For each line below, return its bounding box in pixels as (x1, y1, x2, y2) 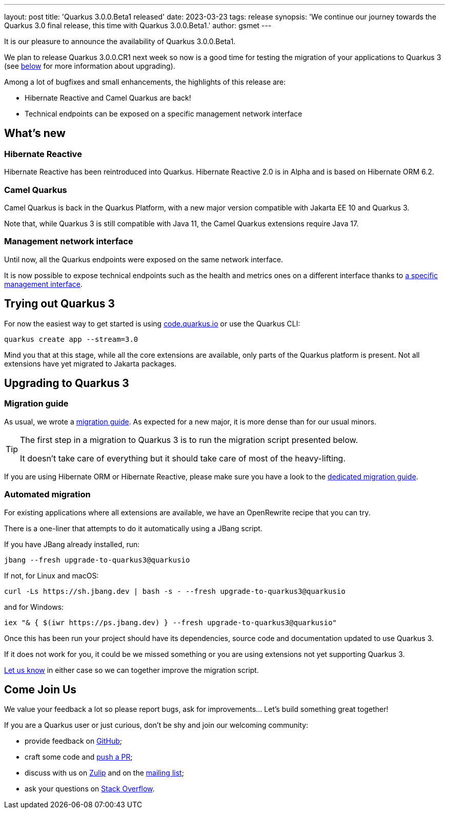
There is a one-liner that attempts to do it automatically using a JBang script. (4, 524, 262, 533)
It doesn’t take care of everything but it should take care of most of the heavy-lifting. (20, 453, 345, 463)
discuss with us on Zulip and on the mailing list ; (25, 768, 184, 778)
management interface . (4, 279, 83, 288)
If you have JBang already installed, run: (4, 539, 140, 549)
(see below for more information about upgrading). (4, 62, 175, 70)
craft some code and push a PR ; (25, 752, 133, 762)
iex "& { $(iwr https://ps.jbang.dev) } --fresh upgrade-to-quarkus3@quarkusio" (4, 618, 337, 627)
